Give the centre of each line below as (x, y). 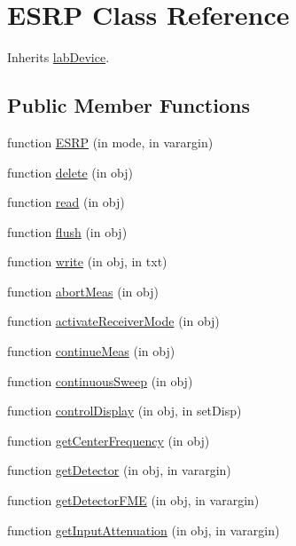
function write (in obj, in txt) (87, 261)
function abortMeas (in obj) (83, 291)
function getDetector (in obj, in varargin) (119, 470)
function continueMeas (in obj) (91, 351)
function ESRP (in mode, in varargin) (110, 142)
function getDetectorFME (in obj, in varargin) (133, 500)
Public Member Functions (129, 105)
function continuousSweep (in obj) (100, 380)
